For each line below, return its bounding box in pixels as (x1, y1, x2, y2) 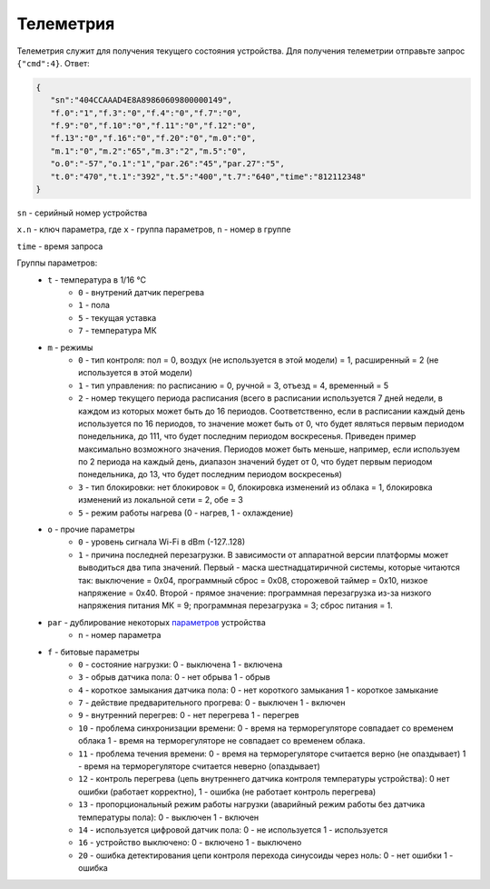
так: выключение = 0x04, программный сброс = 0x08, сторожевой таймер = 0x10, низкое (78, 574, 428, 585)
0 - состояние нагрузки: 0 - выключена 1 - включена (78, 659, 283, 670)
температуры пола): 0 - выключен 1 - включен (78, 812, 260, 823)
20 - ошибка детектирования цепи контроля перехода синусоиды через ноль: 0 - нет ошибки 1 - (78, 850, 454, 861)
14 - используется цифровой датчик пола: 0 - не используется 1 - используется (78, 824, 388, 835)
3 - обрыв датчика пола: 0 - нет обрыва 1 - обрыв (78, 672, 271, 683)
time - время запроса (16, 241, 103, 252)
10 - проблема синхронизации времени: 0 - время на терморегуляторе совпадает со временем (78, 723, 454, 734)
